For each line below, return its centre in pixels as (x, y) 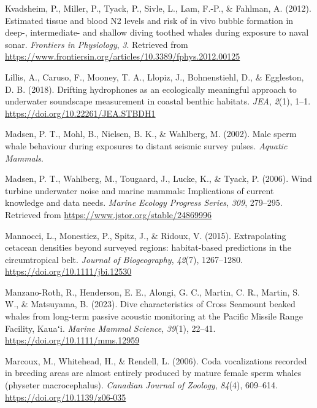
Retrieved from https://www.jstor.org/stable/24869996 (108, 214)
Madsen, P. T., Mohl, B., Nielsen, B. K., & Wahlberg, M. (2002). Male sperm (151, 134)
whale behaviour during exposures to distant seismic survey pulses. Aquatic (146, 145)
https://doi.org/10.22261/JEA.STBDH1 (80, 113)
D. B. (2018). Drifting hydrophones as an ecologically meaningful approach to (151, 89)
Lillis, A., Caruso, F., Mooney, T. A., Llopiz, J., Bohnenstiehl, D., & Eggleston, (155, 76)
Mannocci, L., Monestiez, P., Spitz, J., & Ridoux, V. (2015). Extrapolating (146, 235)
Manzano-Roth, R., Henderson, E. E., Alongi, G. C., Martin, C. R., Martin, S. (152, 292)
